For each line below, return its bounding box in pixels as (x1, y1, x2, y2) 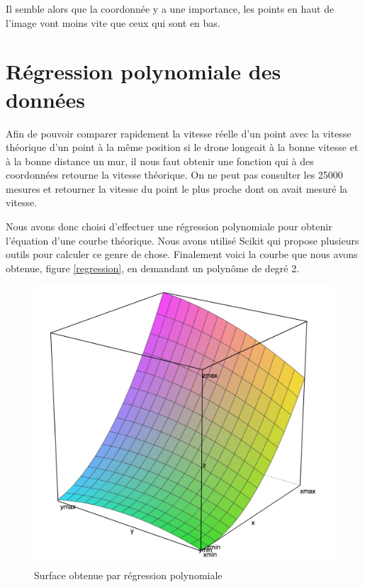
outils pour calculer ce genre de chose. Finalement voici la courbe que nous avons (6, 247, 358, 262)
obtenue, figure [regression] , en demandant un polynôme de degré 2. (6, 260, 300, 275)
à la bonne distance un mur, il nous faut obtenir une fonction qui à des (6, 153, 314, 168)
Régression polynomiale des (6, 57, 281, 86)
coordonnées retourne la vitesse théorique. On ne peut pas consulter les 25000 (6, 167, 343, 182)
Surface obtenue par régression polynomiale (34, 568, 223, 583)
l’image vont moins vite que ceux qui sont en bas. (6, 15, 220, 30)
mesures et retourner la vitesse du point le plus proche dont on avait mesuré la (6, 181, 348, 196)
